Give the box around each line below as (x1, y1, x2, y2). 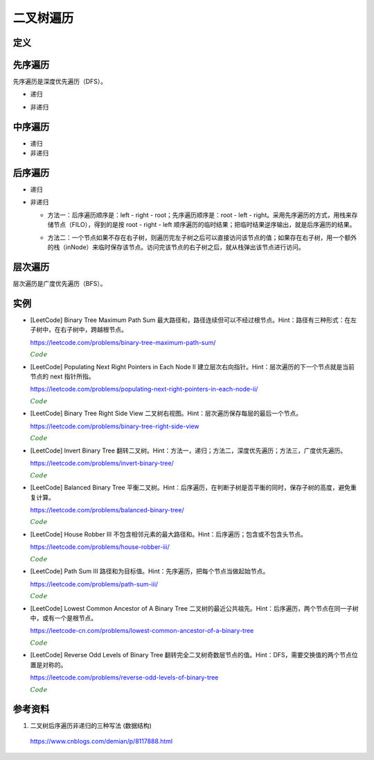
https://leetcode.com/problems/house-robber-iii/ (30, 543, 170, 551)
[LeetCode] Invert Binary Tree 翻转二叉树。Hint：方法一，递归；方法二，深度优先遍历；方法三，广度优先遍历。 (30, 446, 346, 455)
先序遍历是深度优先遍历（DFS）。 (12, 77, 107, 86)
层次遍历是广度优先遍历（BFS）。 (12, 279, 107, 287)
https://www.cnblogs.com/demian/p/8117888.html (30, 737, 173, 745)
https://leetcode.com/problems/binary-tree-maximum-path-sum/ (30, 338, 216, 346)
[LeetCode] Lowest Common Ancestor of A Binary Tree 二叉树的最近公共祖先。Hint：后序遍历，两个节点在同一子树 (30, 604, 359, 612)
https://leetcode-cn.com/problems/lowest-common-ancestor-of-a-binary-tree (30, 627, 254, 635)
